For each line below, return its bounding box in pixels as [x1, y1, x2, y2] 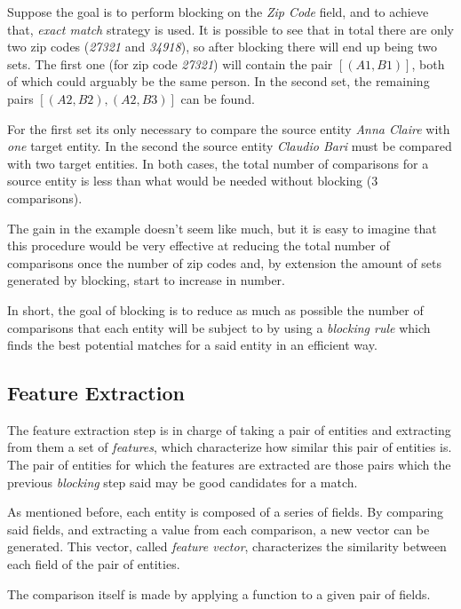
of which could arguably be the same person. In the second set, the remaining [7, 72, 430, 91]
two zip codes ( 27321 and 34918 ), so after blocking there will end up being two [7, 37, 438, 56]
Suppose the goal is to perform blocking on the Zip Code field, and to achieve [7, 3, 429, 20]
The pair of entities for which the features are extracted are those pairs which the [7, 455, 451, 474]
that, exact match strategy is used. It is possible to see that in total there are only [7, 20, 455, 38]
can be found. [180, 89, 255, 107]
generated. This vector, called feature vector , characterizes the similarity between [7, 537, 447, 556]
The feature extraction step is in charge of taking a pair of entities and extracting [7, 420, 451, 439]
